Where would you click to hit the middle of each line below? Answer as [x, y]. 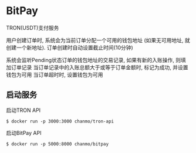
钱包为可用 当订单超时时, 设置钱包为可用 [55, 74]
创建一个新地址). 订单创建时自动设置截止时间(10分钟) [70, 47]
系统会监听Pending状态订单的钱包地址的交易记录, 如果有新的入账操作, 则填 [96, 60]
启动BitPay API [24, 132]
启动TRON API [23, 110]
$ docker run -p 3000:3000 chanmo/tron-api [60, 121]
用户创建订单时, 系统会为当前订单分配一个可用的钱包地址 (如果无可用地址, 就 [98, 40]
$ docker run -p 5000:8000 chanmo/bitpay [58, 144]
